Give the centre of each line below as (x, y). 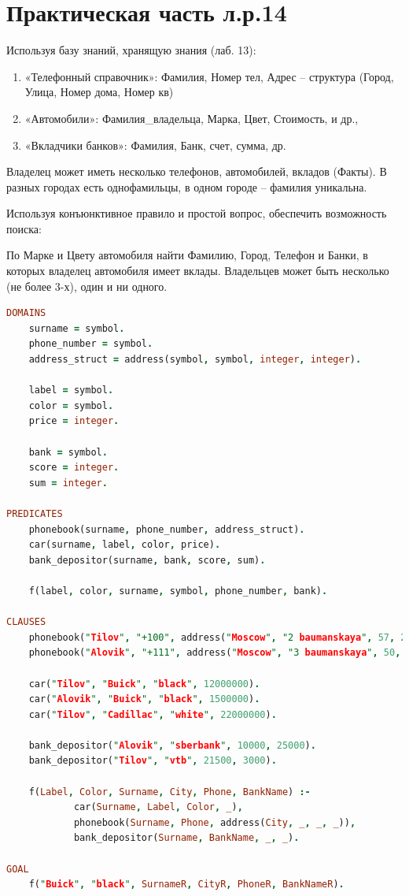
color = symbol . (71, 405)
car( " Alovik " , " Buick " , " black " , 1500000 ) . (144, 699)
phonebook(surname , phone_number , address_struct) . (167, 529)
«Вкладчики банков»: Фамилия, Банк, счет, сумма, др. (155, 145)
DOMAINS (26, 313)
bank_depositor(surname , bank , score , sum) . (147, 560)
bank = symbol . (68, 452)
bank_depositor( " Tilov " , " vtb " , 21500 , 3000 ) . (153, 761)
